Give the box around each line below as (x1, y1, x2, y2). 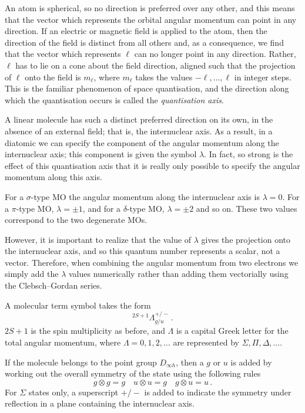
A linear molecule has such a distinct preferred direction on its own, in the (5, 113, 273, 126)
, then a (176, 356, 204, 368)
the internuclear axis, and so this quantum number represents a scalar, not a (5, 245, 280, 257)
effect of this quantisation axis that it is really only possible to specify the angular (5, 159, 300, 171)
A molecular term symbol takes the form (5, 299, 151, 311)
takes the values (135, 70, 193, 83)
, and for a (82, 202, 121, 214)
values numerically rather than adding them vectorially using (68, 268, 289, 280)
